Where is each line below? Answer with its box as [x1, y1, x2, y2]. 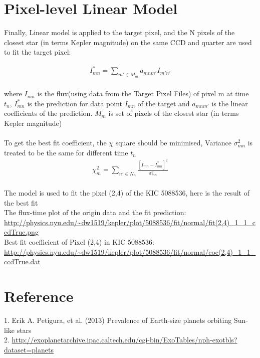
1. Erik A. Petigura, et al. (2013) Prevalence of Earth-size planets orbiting [4, 314, 232, 325]
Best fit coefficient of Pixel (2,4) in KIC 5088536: [4, 237, 154, 247]
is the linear [211, 98, 248, 108]
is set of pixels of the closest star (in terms [108, 108, 239, 118]
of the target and [137, 98, 190, 108]
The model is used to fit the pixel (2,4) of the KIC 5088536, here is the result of [4, 188, 249, 198]
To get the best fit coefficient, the [4, 137, 107, 148]
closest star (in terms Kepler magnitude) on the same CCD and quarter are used [4, 37, 252, 47]
